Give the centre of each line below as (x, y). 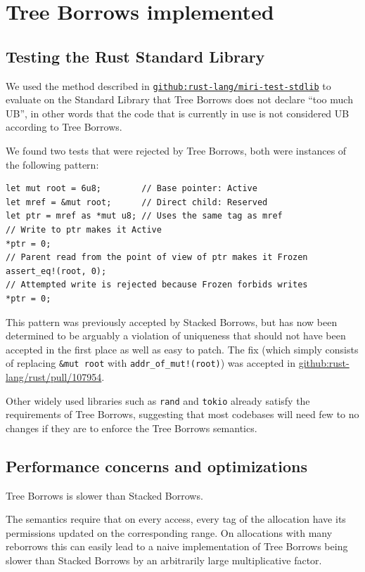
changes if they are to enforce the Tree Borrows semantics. (132, 428)
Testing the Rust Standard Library (135, 56)
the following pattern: (52, 164)
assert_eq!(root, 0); (56, 271)
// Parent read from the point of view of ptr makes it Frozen (157, 258)
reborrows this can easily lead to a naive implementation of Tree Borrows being (177, 546)
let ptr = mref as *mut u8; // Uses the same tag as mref (144, 216)
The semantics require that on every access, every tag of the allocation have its (176, 519)
